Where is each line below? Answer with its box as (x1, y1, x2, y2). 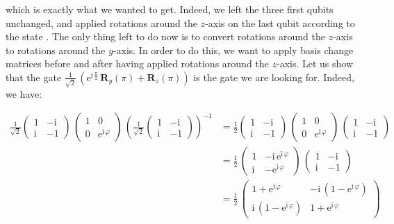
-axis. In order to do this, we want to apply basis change (113, 42, 354, 57)
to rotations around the (6, 42, 106, 57)
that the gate (6, 69, 62, 84)
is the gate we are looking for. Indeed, (193, 69, 354, 84)
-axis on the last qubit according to (205, 15, 355, 30)
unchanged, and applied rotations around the (6, 15, 197, 30)
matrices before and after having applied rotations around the (6, 56, 269, 71)
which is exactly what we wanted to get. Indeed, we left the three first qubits (6, 2, 334, 16)
